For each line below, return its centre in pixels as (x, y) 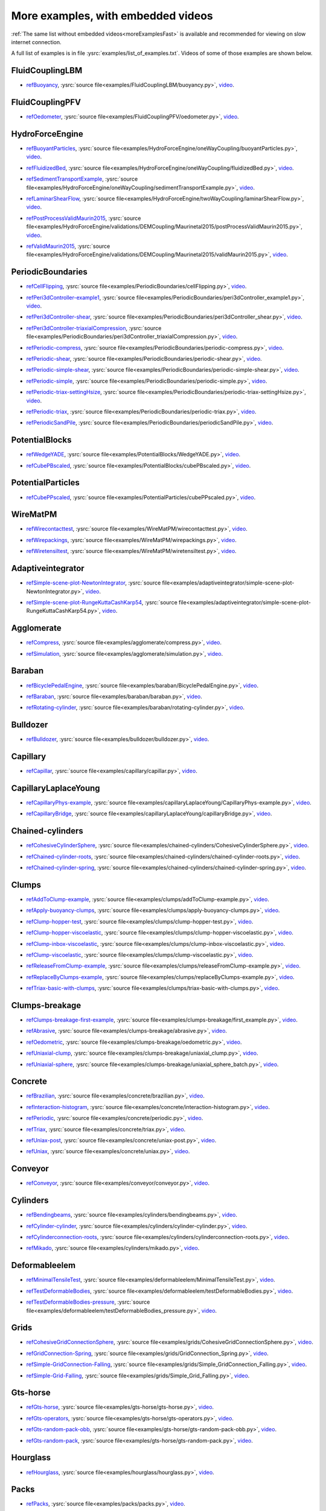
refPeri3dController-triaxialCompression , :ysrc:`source (94, 328)
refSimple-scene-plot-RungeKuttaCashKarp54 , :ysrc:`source (102, 602)
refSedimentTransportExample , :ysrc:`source (82, 179)
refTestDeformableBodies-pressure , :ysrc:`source (88, 1302)
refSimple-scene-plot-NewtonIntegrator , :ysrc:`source (94, 583)
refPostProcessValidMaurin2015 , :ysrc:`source (84, 218)
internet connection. (36, 42)
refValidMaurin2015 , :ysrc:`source (68, 246)
